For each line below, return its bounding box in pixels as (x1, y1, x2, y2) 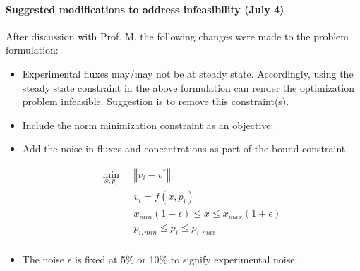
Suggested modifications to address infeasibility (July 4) (6, 1, 284, 16)
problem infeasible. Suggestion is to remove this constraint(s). (22, 94, 289, 109)
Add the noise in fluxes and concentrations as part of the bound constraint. (22, 141, 349, 156)
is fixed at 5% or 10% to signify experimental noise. (74, 252, 298, 267)
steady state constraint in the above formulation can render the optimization (22, 80, 354, 95)
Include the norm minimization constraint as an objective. (22, 117, 274, 132)
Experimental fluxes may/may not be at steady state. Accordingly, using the (22, 66, 354, 80)
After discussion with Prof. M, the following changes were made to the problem (6, 28, 349, 43)
